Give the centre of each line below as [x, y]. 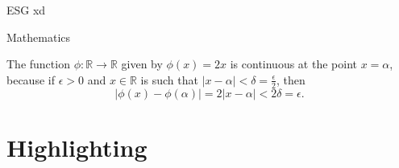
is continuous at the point [293, 64]
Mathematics [39, 37]
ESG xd [26, 10]
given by [142, 64]
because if [31, 79]
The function [38, 64]
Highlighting [77, 147]
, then [291, 79]
